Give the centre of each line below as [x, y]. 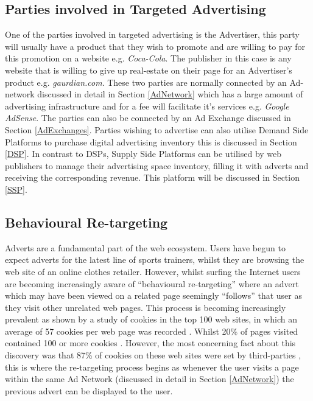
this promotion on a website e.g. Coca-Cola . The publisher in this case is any [148, 58]
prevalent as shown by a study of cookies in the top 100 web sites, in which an [151, 319]
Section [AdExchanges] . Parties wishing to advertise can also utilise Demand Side [157, 129]
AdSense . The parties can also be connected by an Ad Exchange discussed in [148, 118]
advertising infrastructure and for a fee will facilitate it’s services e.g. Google [147, 106]
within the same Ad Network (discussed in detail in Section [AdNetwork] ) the [149, 379]
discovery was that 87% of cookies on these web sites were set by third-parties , [153, 355]
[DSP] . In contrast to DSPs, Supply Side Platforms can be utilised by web [143, 154]
